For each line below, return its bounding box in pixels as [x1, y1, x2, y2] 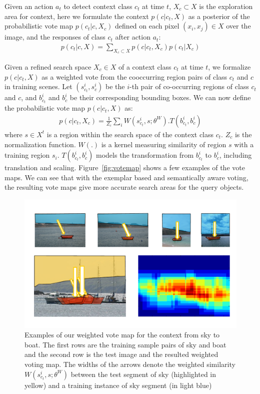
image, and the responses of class [4, 32, 105, 42]
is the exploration [199, 1, 253, 11]
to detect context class [63, 1, 132, 11]
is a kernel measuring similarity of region [101, 139, 226, 149]
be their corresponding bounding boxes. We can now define [69, 92, 251, 103]
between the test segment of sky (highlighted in [70, 368, 216, 379]
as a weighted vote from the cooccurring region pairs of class [41, 71, 227, 82]
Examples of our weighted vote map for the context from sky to [24, 329, 220, 340]
